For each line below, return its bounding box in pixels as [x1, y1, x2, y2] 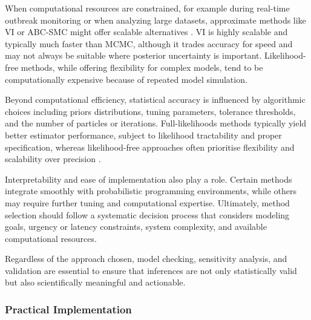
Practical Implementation [5, 301, 132, 316]
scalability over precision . [5, 152, 101, 165]
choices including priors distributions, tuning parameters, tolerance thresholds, [5, 105, 296, 117]
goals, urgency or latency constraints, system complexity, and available [5, 220, 267, 233]
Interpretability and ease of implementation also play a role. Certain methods [5, 172, 292, 185]
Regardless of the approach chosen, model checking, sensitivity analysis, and [5, 252, 287, 265]
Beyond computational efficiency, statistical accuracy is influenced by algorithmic [5, 93, 306, 106]
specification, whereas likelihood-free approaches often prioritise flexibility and [5, 140, 295, 153]
